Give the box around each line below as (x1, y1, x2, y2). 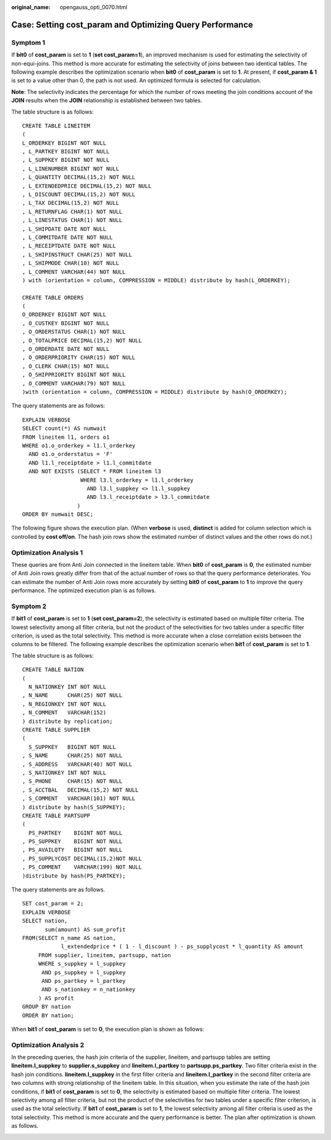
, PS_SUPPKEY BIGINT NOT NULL (22, 838, 123, 845)
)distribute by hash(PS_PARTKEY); (22, 872, 126, 879)
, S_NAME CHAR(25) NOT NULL (22, 752, 123, 759)
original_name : (11, 4, 51, 10)
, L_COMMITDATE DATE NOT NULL (22, 234, 113, 241)
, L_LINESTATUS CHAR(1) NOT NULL (22, 217, 123, 224)
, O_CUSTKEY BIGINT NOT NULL (22, 320, 110, 326)
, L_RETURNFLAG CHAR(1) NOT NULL (22, 208, 123, 215)
